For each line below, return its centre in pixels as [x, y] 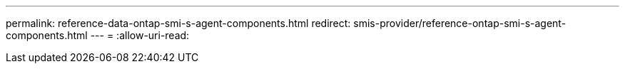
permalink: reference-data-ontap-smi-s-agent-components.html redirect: [178, 23]
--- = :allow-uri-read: [140, 35]
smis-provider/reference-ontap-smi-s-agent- [460, 23]
